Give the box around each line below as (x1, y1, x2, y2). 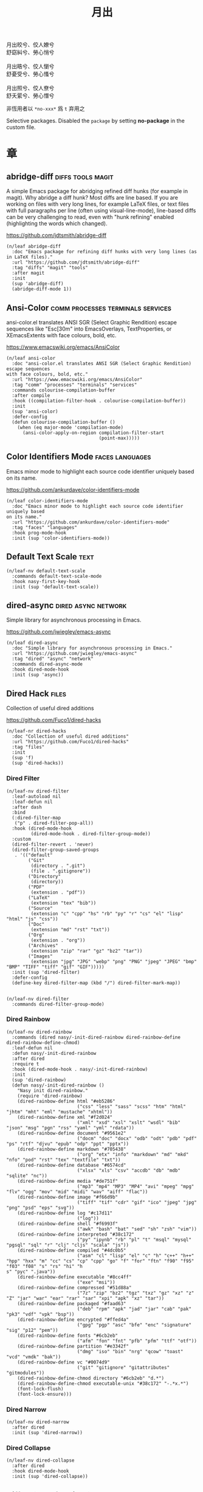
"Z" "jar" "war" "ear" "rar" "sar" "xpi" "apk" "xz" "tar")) (6, 1295, 165, 1301)
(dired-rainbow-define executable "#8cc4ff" (17, 1273, 132, 1280)
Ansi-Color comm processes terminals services (6, 303, 172, 313)
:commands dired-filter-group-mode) (12, 1001, 105, 1007)
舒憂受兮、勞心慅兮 (6, 71, 55, 78)
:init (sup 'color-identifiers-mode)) (12, 535, 111, 541)
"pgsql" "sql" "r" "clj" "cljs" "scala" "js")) (6, 1242, 129, 1248)
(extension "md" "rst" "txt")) (30, 926, 111, 933)
